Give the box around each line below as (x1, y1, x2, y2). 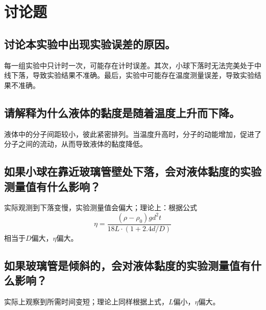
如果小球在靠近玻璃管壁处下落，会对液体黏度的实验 (4, 163, 261, 179)
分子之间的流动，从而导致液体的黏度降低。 (4, 138, 147, 149)
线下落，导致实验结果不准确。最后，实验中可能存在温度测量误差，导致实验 (4, 70, 254, 80)
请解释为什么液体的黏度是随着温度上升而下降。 (4, 104, 240, 120)
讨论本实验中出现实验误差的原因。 (4, 36, 176, 51)
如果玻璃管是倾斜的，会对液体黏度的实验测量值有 (4, 257, 251, 273)
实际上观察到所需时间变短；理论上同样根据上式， (4, 296, 168, 307)
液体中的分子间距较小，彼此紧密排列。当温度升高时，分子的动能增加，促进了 (4, 128, 261, 139)
